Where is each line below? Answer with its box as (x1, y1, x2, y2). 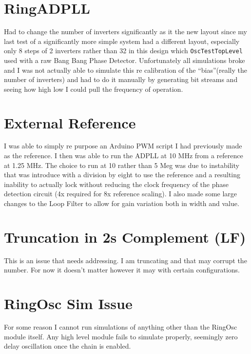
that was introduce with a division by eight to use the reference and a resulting (4, 169, 241, 180)
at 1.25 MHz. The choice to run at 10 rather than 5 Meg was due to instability (4, 160, 239, 170)
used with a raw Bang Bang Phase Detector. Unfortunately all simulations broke (4, 55, 245, 65)
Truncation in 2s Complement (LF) (4, 227, 246, 247)
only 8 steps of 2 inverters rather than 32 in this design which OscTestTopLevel (4, 45, 243, 56)
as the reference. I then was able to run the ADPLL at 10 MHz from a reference (4, 150, 243, 161)
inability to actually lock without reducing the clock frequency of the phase (4, 179, 229, 189)
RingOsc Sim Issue (4, 293, 133, 313)
